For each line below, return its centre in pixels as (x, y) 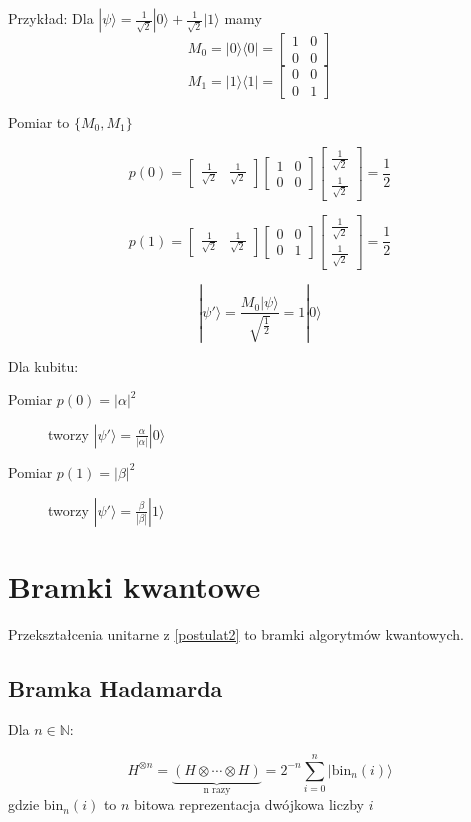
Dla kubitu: (43, 365)
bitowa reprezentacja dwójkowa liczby (249, 804)
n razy (217, 789)
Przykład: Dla (51, 18)
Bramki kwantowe (134, 585)
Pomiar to (39, 122)
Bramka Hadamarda (115, 687)
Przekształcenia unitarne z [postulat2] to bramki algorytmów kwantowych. (236, 633)
